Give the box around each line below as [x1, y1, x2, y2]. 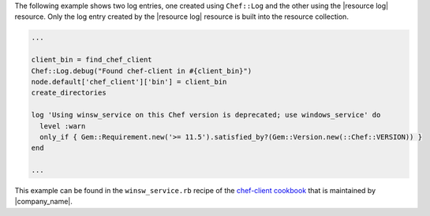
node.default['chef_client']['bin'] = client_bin [31, 77, 227, 86]
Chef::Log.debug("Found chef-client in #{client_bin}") [31, 66, 252, 75]
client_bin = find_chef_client [31, 55, 153, 65]
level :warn [39, 121, 86, 130]
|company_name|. [14, 197, 73, 207]
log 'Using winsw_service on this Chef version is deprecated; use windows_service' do [31, 110, 381, 120]
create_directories [31, 88, 107, 98]
